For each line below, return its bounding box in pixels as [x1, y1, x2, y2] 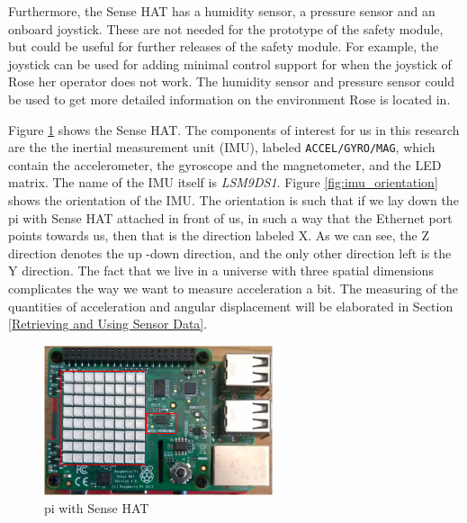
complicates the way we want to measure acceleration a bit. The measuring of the [8, 278, 458, 297]
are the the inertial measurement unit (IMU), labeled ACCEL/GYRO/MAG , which [8, 138, 436, 157]
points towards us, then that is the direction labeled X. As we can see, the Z [8, 226, 429, 245]
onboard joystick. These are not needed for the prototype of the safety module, [8, 19, 444, 38]
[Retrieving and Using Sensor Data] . [8, 314, 208, 333]
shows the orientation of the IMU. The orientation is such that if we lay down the [8, 191, 459, 209]
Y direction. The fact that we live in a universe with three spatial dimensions [8, 261, 434, 280]
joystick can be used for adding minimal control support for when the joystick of [8, 54, 452, 73]
